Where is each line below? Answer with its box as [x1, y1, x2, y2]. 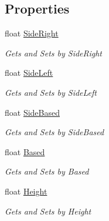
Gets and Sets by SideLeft [5, 86, 97, 98]
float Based [5, 145, 45, 158]
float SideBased [5, 106, 60, 118]
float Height [5, 185, 47, 197]
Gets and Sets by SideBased [5, 126, 104, 138]
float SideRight [5, 27, 59, 39]
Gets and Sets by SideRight [5, 46, 102, 59]
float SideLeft [5, 66, 53, 79]
